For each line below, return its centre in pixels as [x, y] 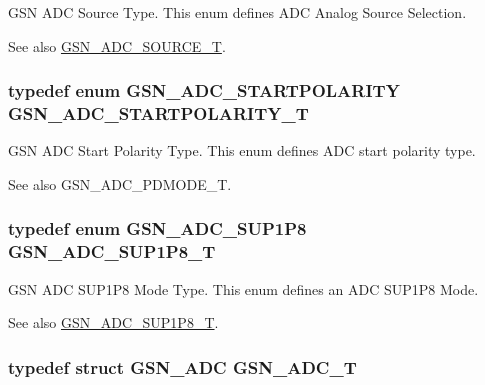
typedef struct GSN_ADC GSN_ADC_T [182, 366]
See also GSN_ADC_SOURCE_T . [117, 45]
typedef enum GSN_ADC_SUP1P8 [157, 228]
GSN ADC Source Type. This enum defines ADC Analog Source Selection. [237, 12]
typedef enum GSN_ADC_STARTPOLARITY [204, 90]
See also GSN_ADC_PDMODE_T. [120, 183]
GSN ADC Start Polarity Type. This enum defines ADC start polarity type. [242, 150]
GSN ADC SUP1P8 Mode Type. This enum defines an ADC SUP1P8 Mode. [243, 288]
